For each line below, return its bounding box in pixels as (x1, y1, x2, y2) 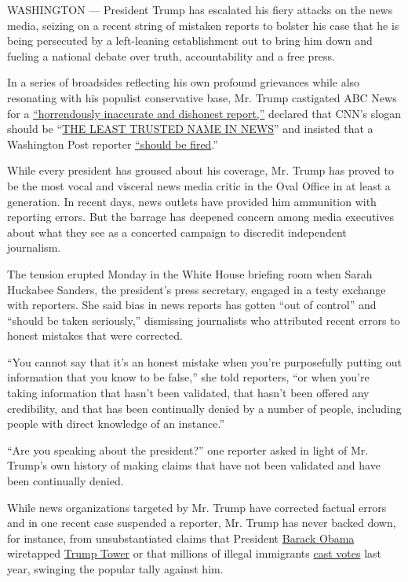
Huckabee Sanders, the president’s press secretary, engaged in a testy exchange (7, 281, 386, 297)
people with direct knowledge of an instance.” (7, 415, 225, 432)
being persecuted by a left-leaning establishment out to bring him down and (7, 32, 373, 49)
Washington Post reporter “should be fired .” (7, 135, 218, 152)
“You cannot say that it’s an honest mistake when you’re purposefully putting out (7, 353, 402, 370)
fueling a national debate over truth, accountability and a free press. (7, 47, 336, 64)
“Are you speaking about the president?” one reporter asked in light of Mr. (7, 441, 369, 458)
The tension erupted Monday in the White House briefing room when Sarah (7, 265, 373, 282)
